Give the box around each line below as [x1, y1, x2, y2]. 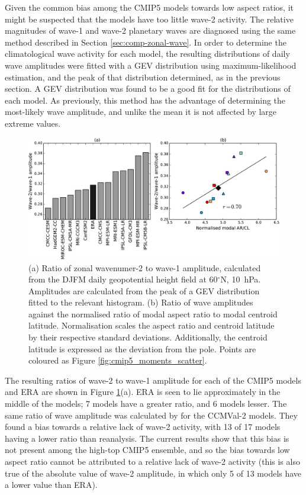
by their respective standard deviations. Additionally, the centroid [28, 331, 268, 343]
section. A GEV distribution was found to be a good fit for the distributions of [5, 82, 291, 95]
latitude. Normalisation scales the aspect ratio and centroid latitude [28, 319, 275, 332]
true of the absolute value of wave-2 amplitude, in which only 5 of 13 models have [5, 467, 302, 479]
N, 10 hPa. [220, 273, 261, 285]
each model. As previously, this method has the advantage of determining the [5, 94, 286, 106]
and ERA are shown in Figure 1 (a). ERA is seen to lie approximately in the [5, 385, 281, 398]
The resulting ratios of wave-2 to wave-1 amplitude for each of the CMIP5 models [5, 374, 301, 386]
